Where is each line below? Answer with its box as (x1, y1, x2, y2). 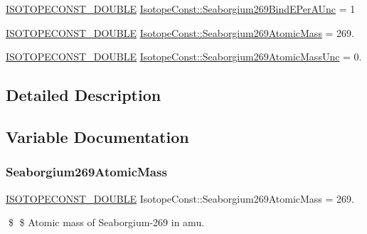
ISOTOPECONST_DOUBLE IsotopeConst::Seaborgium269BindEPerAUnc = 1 (6, 1, 356, 16)
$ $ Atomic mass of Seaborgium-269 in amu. (8, 215, 205, 230)
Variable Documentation (6, 125, 189, 147)
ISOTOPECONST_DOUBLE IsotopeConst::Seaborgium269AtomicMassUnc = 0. (6, 49, 362, 64)
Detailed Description (6, 84, 161, 106)
